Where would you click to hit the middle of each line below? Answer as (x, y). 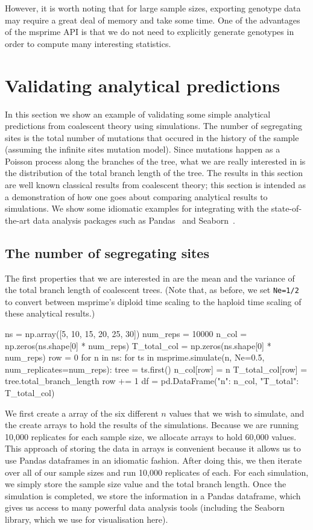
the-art (18, 220)
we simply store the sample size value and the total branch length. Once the (146, 484)
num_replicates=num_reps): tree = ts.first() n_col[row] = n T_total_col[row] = (156, 369)
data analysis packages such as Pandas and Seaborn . (134, 220)
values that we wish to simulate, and (237, 413)
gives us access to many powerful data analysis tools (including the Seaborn (145, 507)
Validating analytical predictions (143, 85)
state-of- (286, 208)
